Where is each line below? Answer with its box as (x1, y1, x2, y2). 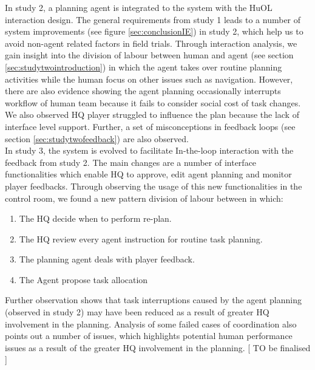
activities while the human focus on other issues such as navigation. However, (5, 72, 293, 85)
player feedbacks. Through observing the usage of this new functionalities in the (5, 179, 302, 192)
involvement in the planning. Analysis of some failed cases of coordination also (5, 317, 297, 330)
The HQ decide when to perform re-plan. (19, 212, 172, 225)
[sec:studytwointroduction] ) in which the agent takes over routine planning (5, 60, 282, 73)
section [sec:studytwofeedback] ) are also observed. (5, 132, 189, 145)
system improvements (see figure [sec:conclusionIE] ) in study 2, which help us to (5, 25, 303, 38)
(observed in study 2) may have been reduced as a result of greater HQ (5, 306, 269, 318)
